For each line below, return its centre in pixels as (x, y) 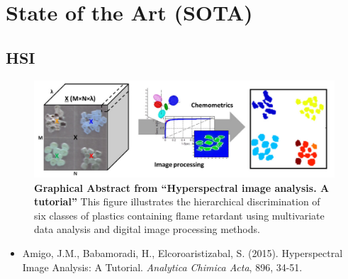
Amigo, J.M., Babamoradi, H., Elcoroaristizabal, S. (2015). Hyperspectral (183, 253)
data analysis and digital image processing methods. (147, 229)
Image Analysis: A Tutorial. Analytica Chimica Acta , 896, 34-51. (162, 267)
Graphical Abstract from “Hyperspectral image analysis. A (182, 187)
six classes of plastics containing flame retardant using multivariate (179, 215)
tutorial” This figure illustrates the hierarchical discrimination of (177, 201)
